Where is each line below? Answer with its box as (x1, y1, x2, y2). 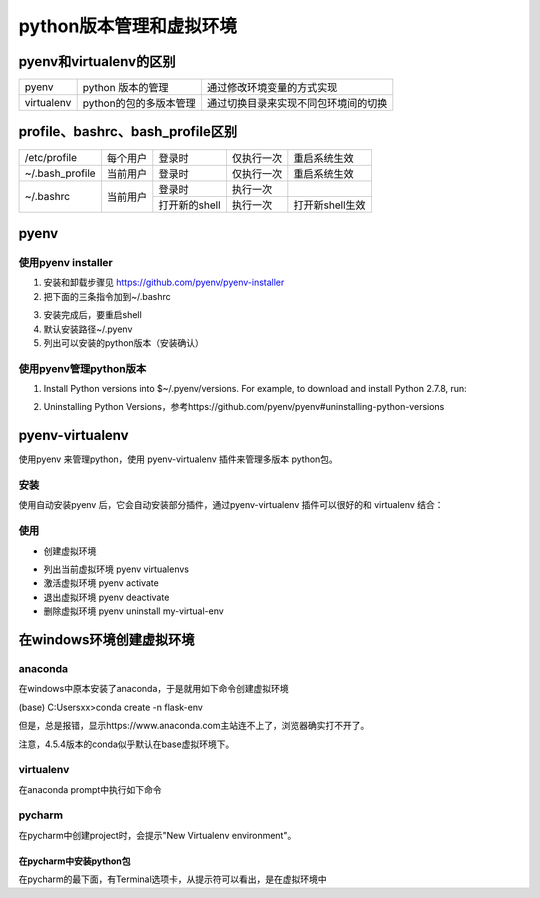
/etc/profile (24, 150, 77, 164)
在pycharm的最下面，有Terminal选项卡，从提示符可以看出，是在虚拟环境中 (18, 873, 327, 885)
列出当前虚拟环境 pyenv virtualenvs (43, 563, 190, 575)
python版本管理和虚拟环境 (18, 15, 237, 37)
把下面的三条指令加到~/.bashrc (43, 290, 172, 302)
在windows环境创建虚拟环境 (18, 631, 195, 648)
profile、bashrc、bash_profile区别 (18, 123, 238, 140)
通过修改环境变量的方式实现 (206, 81, 338, 95)
